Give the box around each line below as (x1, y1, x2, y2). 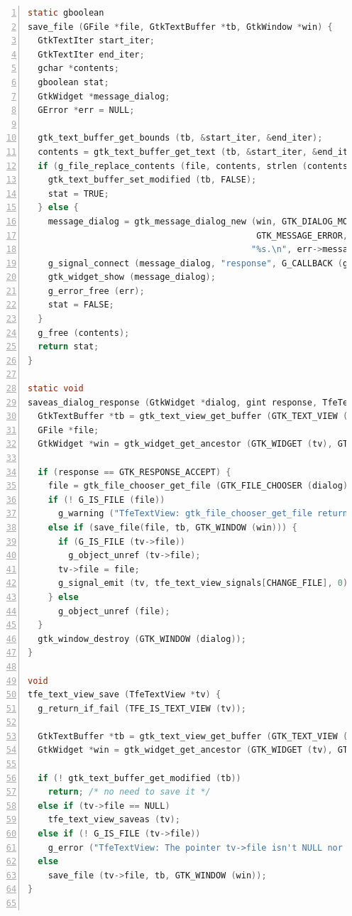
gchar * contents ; (38, 63, 119, 74)
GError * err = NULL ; (38, 105, 135, 116)
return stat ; (38, 342, 99, 352)
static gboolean (28, 8, 104, 18)
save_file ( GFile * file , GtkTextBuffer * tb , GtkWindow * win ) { (28, 21, 333, 32)
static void (28, 383, 84, 394)
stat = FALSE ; (48, 300, 114, 310)
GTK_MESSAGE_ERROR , (256, 230, 348, 241)
